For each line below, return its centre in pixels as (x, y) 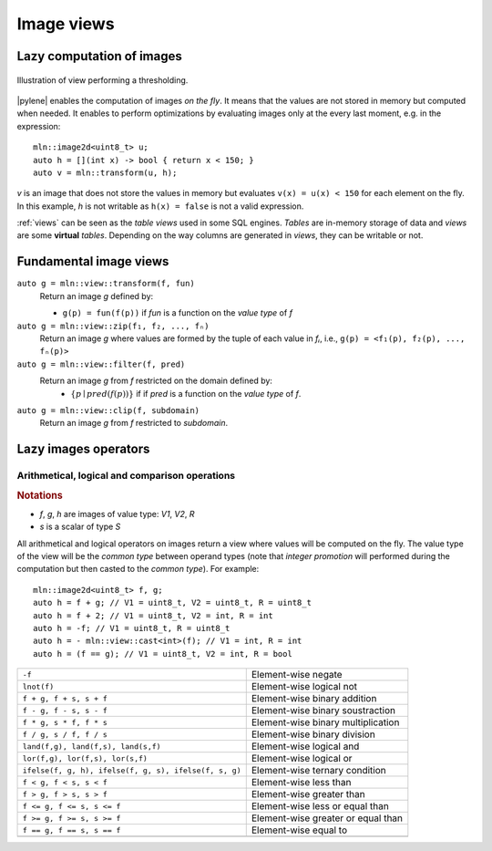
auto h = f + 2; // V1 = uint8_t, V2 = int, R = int (153, 615)
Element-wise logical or (302, 759)
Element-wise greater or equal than (327, 818)
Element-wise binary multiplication (325, 722)
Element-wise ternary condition (318, 771)
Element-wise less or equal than (320, 806)
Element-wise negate (297, 675)
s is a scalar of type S (80, 527)
